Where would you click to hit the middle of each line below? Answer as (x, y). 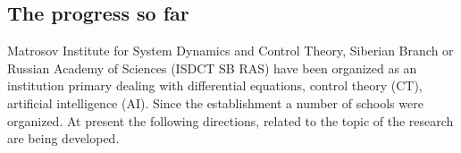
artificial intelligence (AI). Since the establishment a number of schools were (215, 102)
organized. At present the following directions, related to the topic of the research (230, 120)
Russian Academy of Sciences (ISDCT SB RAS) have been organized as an (212, 68)
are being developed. (63, 138)
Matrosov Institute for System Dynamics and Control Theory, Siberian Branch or (230, 51)
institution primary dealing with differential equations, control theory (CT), (215, 85)
